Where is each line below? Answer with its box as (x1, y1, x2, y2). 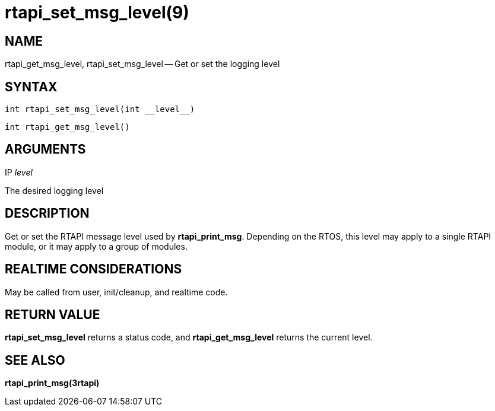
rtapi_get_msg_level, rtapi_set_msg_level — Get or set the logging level (5, 59, 280, 69)
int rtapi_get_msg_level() (5, 122, 130, 132)
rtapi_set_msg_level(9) (5, 2, 189, 23)
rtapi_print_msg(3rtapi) (5, 378, 100, 388)
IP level (5, 167, 33, 177)
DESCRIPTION (5, 206, 90, 221)
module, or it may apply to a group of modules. (5, 241, 188, 251)
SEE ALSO (5, 352, 65, 368)
